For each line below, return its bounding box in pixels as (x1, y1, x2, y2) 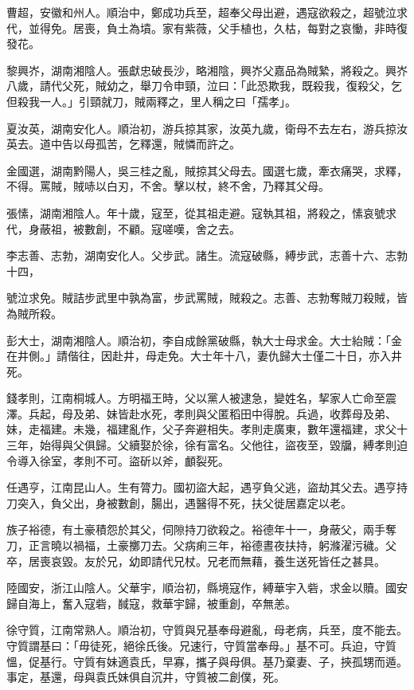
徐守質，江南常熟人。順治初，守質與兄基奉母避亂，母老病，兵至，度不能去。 (6, 621, 408, 638)
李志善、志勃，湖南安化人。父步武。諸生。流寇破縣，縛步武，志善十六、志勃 (6, 247, 408, 264)
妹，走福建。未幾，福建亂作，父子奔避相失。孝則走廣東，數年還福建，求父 (6, 421, 396, 437)
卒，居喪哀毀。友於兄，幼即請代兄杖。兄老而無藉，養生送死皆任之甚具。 (6, 552, 385, 569)
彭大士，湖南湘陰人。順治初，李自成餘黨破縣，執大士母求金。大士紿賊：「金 (6, 331, 402, 348)
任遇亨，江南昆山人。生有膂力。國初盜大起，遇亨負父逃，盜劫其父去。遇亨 (6, 479, 396, 496)
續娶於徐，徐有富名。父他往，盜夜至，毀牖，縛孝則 (128, 437, 396, 453)
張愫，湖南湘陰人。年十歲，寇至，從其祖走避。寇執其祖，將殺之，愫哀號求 (6, 204, 396, 221)
